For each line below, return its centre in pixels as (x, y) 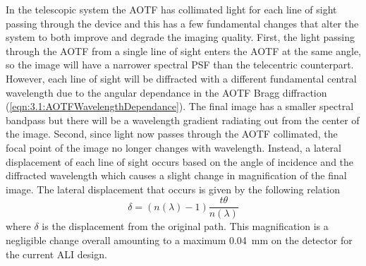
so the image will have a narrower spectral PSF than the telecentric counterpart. (180, 65)
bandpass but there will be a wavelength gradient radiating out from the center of (183, 120)
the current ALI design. (56, 254)
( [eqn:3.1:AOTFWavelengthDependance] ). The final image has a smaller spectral (180, 106)
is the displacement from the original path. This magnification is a (185, 226)
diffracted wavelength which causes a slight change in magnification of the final (176, 175)
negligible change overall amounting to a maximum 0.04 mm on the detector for (179, 240)
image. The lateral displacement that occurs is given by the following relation (173, 189)
